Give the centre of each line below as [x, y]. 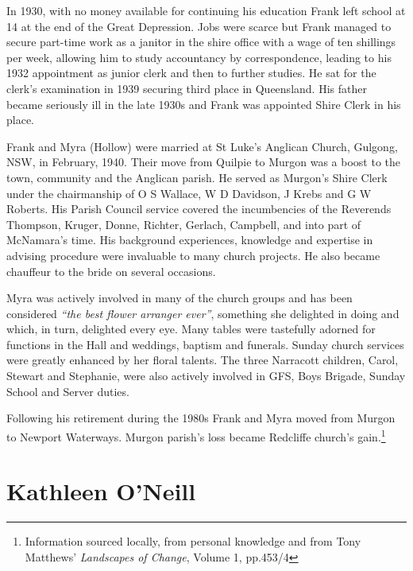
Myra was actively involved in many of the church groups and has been [179, 298]
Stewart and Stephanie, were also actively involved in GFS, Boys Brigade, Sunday [206, 376]
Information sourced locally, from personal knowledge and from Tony [193, 541]
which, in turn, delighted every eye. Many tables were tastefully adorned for [191, 329]
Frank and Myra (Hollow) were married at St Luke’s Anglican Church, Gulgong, [202, 146]
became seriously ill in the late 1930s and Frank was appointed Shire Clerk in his [204, 104]
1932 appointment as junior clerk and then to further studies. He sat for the [191, 73]
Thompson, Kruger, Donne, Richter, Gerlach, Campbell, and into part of [184, 224]
